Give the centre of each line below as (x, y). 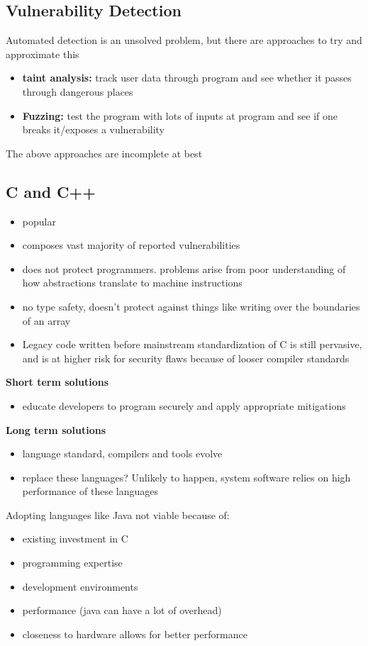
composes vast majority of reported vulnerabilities (131, 245)
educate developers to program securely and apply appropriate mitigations (184, 405)
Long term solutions (56, 429)
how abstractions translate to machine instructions (132, 283)
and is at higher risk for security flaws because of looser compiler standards (186, 358)
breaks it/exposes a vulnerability (94, 129)
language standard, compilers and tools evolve (122, 453)
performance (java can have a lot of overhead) (122, 610)
